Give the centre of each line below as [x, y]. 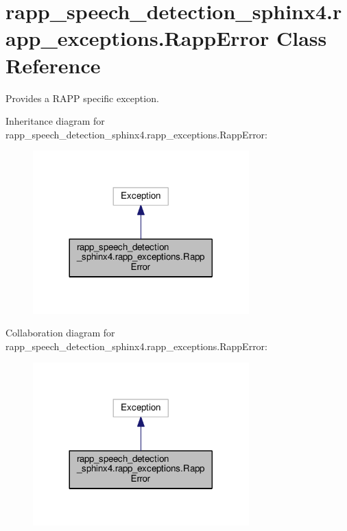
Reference [53, 65]
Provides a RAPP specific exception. [82, 98]
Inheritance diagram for [55, 121]
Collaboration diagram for [60, 333]
